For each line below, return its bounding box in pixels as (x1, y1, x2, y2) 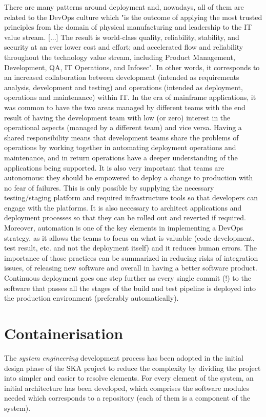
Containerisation (4, 323, 124, 343)
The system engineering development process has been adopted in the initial (4, 352, 243, 363)
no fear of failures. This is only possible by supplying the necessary (4, 182, 214, 193)
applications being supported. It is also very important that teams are (4, 162, 224, 173)
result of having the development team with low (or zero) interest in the (4, 112, 231, 122)
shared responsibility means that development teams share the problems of (4, 132, 239, 142)
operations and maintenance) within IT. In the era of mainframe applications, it (4, 92, 256, 102)
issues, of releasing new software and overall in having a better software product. (4, 262, 257, 273)
